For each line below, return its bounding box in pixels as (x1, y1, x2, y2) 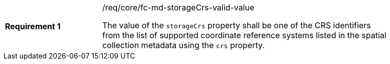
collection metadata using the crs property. (102, 40, 265, 50)
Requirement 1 (5, 21, 61, 31)
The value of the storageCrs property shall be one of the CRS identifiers (102, 20, 371, 30)
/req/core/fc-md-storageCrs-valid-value (102, 2, 255, 12)
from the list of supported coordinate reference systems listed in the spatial (102, 30, 386, 40)
